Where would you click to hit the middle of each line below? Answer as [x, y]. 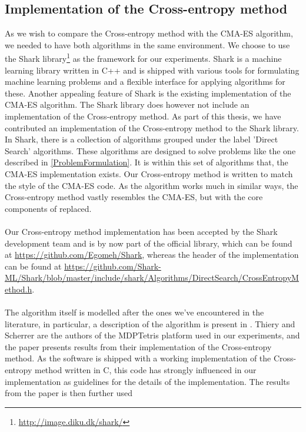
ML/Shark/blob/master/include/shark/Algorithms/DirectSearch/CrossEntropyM [152, 278]
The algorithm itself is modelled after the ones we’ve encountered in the [134, 312]
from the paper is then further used [69, 393]
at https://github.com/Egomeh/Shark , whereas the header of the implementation [152, 255]
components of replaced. [48, 208]
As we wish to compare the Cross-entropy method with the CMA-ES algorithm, [149, 33]
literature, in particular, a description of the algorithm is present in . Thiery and [150, 323]
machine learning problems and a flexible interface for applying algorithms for [145, 82]
